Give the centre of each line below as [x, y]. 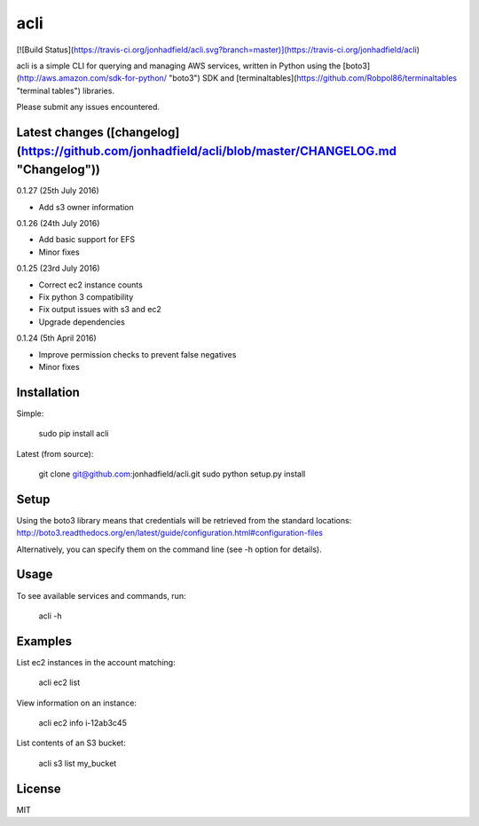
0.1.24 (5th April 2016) [56, 338]
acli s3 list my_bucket [78, 763]
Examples [44, 641]
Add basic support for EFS [87, 240]
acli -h [50, 616]
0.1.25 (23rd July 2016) [59, 268]
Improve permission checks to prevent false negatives [137, 354]
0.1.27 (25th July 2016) [58, 191]
